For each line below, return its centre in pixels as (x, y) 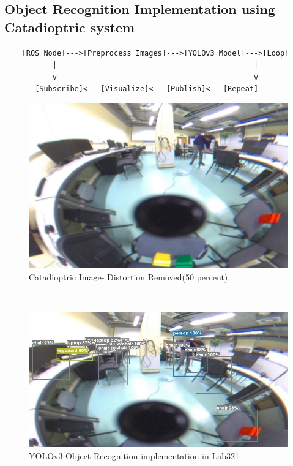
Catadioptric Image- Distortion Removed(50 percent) (128, 276)
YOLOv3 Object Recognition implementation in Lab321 (134, 456)
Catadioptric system (70, 27)
